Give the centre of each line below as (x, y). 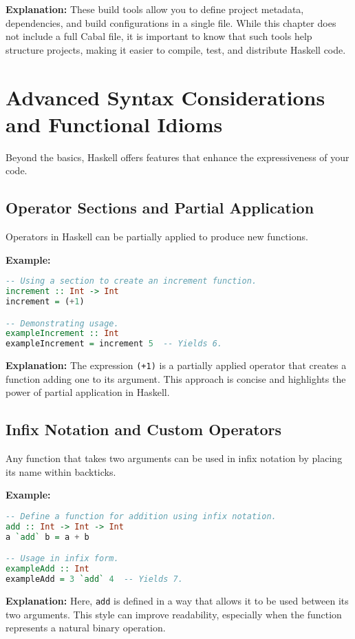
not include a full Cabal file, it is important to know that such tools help (159, 36)
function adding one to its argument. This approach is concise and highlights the (176, 378)
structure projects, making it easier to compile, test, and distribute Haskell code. (176, 49)
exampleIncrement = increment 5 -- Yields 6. (114, 344)
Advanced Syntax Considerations (165, 97)
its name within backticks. (61, 471)
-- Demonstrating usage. (62, 323)
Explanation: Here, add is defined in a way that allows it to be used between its (177, 600)
